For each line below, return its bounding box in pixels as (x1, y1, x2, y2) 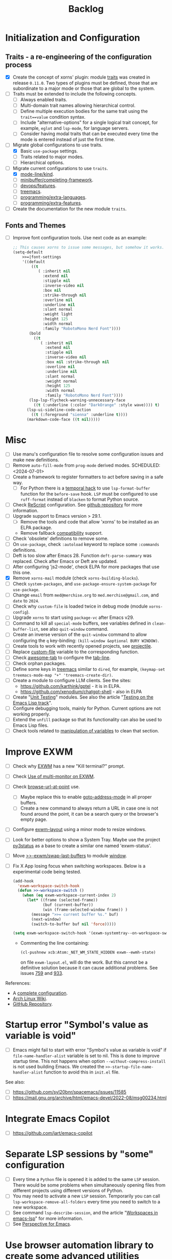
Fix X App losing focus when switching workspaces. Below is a (12, 862, 146, 869)
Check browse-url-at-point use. (12, 784, 80, 790)
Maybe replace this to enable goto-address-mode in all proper (20, 794, 152, 800)
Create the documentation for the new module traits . (12, 206, 127, 212)
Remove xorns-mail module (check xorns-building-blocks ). (12, 575, 139, 581)
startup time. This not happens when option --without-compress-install (12, 1058, 166, 1064)
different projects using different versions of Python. (12, 1188, 123, 1194)
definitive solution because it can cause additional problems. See (20, 965, 158, 971)
